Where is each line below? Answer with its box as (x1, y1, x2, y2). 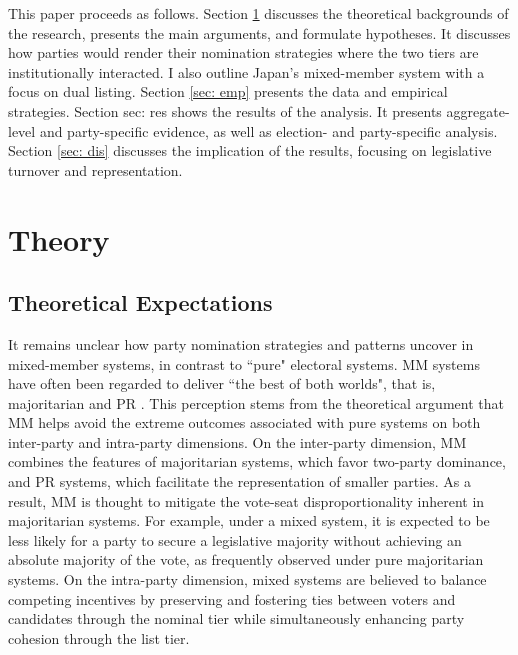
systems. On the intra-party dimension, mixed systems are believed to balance (8, 569, 487, 590)
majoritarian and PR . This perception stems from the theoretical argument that (8, 392, 504, 413)
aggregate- (446, 100, 510, 121)
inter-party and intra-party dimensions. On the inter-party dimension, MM (8, 431, 467, 452)
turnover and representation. (8, 159, 183, 180)
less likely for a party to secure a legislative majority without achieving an (8, 529, 462, 550)
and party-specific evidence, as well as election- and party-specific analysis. (39, 120, 498, 141)
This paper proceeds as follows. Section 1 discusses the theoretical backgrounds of (8, 3, 509, 23)
